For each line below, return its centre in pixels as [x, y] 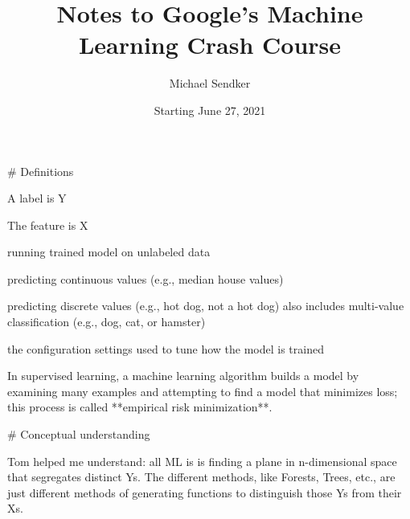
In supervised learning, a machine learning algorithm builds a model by [183, 376]
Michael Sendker [210, 83]
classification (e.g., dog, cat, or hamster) [107, 322]
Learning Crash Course [210, 45]
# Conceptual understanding [79, 434]
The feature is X [48, 225]
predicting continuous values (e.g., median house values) [146, 278]
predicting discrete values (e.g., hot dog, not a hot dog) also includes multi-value [206, 306]
